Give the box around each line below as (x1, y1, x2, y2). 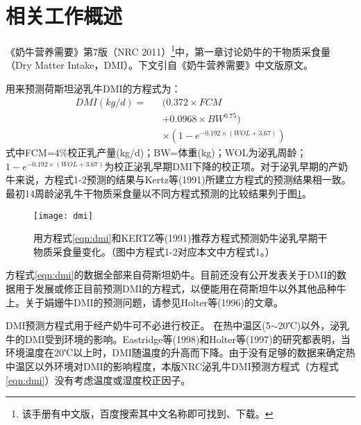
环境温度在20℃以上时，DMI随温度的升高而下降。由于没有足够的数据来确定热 (6, 345, 355, 360)
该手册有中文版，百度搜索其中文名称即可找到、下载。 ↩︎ (22, 406, 274, 421)
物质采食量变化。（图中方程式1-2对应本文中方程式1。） (33, 244, 275, 258)
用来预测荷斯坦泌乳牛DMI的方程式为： (6, 81, 181, 95)
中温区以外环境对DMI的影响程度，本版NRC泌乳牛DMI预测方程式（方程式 (6, 358, 339, 373)
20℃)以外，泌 (278, 318, 340, 333)
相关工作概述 (6, 1, 123, 30)
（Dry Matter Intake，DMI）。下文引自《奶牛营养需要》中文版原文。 (6, 58, 314, 72)
